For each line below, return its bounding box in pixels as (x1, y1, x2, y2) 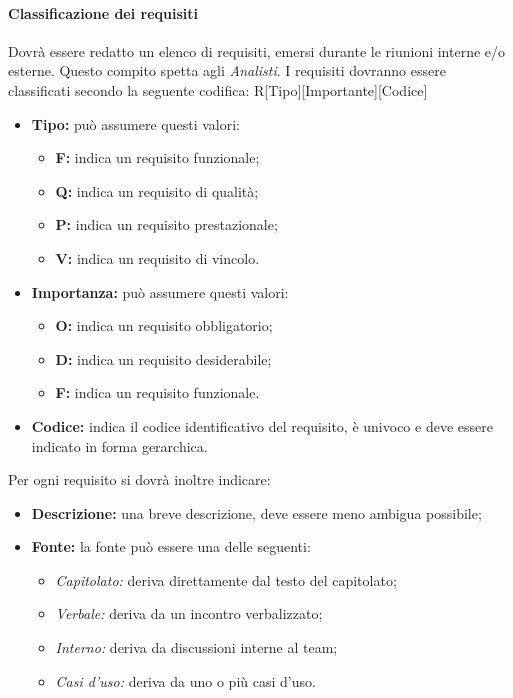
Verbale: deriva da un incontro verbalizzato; (55, 603, 323, 624)
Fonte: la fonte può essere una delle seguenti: (31, 536, 311, 557)
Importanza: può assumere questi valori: (31, 281, 289, 302)
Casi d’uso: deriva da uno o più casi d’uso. (55, 670, 316, 691)
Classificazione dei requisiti (8, 2, 199, 23)
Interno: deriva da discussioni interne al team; (55, 637, 338, 658)
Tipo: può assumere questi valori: (31, 113, 241, 134)
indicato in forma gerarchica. (31, 435, 208, 456)
